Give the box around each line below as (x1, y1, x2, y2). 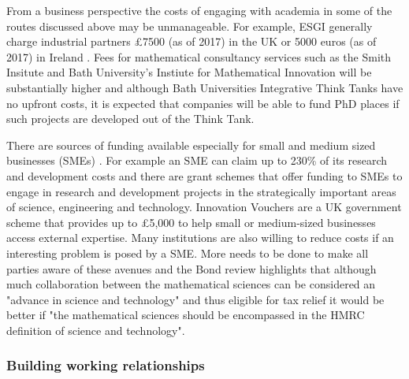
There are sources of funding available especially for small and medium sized (6, 136, 376, 153)
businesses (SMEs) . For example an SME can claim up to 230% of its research (6, 152, 388, 169)
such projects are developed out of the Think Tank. (6, 110, 255, 127)
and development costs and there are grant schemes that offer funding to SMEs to (6, 167, 403, 184)
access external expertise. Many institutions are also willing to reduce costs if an (6, 229, 394, 246)
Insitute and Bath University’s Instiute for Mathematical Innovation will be (6, 64, 372, 80)
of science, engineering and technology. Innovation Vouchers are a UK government (6, 199, 402, 215)
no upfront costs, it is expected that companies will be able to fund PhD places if (6, 95, 400, 111)
